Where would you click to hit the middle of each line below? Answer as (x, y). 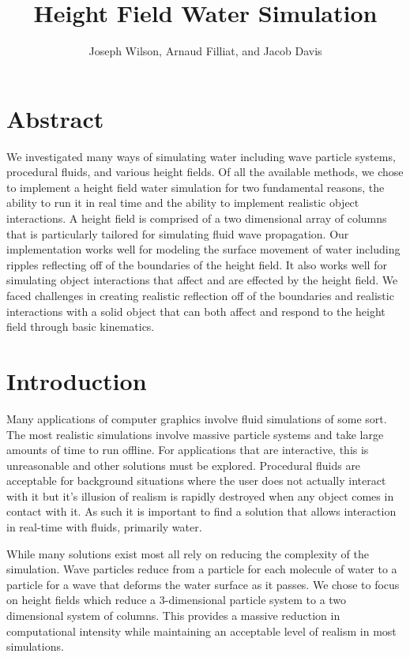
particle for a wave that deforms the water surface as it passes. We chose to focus (203, 584)
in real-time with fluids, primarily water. (104, 527)
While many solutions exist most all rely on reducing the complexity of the (188, 553)
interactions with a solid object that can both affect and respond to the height (196, 311)
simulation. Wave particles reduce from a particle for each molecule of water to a (202, 569)
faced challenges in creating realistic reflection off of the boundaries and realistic (200, 295)
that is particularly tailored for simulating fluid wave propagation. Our (178, 233)
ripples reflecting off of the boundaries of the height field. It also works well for (197, 264)
